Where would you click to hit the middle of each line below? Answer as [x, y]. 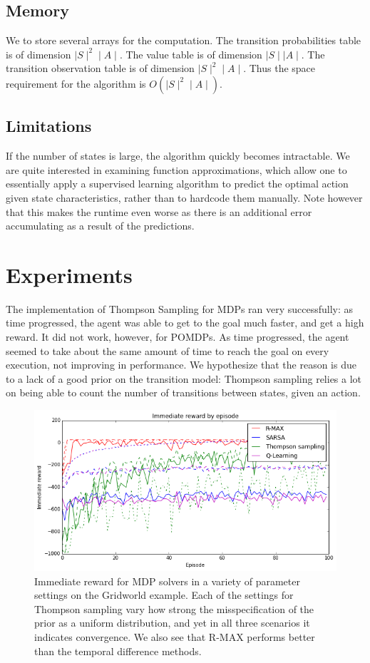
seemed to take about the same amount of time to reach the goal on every [168, 350]
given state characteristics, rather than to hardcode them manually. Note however [184, 197]
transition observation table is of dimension [100, 68]
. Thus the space [279, 68]
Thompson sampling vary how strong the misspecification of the [174, 608]
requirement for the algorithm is [76, 83]
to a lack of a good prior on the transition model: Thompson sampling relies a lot [184, 378]
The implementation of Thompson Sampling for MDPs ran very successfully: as [180, 308]
